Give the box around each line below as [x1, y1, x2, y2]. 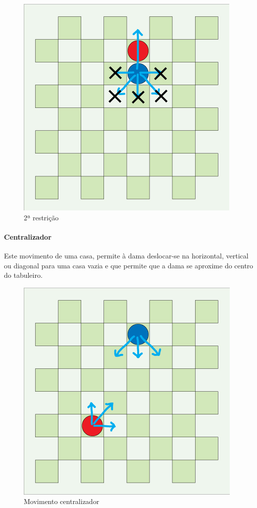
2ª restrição [24, 212, 59, 222]
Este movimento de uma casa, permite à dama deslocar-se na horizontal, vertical [4, 250, 249, 260]
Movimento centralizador [24, 496, 100, 507]
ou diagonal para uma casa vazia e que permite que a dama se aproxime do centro [4, 260, 254, 270]
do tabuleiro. [4, 270, 43, 280]
